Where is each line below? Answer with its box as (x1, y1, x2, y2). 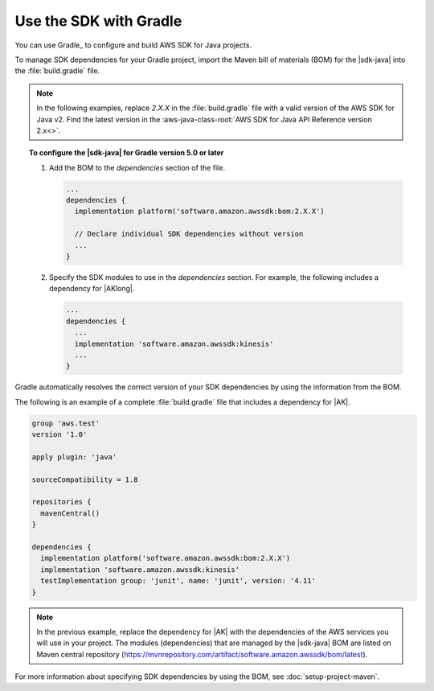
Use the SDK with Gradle (14, 12, 182, 30)
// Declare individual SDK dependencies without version (74, 229, 304, 239)
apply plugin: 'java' (31, 452, 117, 462)
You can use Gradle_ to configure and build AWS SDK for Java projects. (14, 40, 252, 50)
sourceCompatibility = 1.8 (31, 475, 138, 484)
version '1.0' (31, 430, 88, 439)
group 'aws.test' (31, 418, 100, 428)
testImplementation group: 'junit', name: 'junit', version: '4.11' (40, 576, 317, 586)
